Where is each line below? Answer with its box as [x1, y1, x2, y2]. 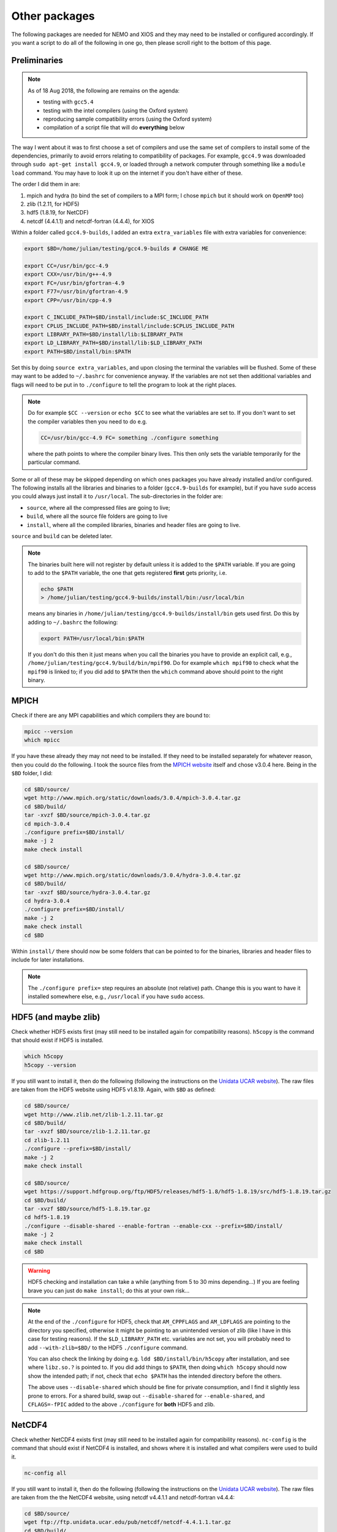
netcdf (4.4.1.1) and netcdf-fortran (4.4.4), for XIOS [26, 218, 154, 225]
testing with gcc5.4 [43, 98, 94, 105]
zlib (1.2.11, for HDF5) [26, 200, 80, 208]
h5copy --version [24, 1061, 77, 1069]
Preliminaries [11, 55, 64, 66]
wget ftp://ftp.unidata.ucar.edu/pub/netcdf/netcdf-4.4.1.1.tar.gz [24, 1519, 232, 1526]
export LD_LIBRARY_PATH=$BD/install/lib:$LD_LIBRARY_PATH [24, 339, 202, 346]
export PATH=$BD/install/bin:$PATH [24, 348, 131, 355]
